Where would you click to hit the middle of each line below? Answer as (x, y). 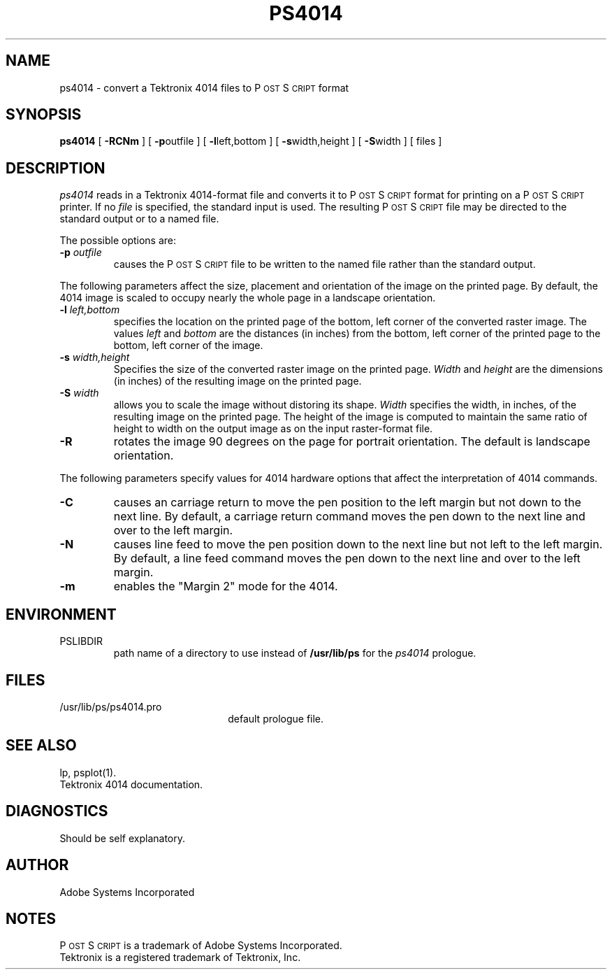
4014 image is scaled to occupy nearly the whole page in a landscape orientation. (248, 298)
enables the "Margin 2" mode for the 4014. (226, 586)
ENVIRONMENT (61, 614)
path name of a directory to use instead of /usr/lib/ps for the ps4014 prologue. (295, 653)
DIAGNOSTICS (57, 811)
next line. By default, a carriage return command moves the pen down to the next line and (349, 517)
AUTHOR (37, 865)
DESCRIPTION (56, 168)
